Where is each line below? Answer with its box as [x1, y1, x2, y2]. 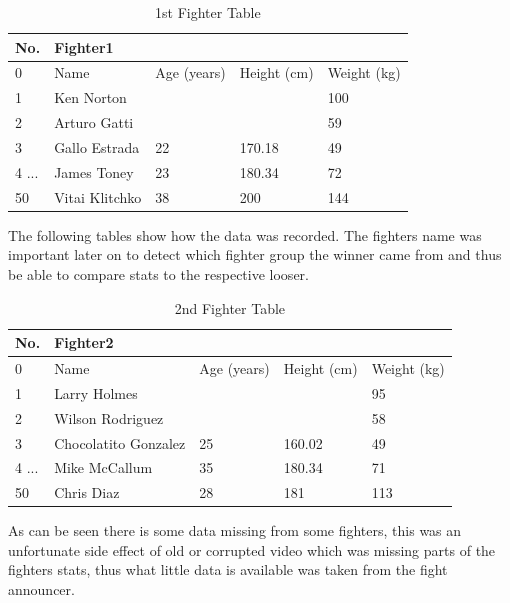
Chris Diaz [54, 482, 120, 503]
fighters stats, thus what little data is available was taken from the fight [8, 559, 448, 580]
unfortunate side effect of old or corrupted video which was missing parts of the [8, 539, 496, 560]
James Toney [54, 161, 134, 182]
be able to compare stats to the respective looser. [8, 263, 309, 284]
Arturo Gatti [54, 112, 134, 133]
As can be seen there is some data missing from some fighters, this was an [8, 520, 462, 541]
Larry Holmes [54, 382, 138, 403]
